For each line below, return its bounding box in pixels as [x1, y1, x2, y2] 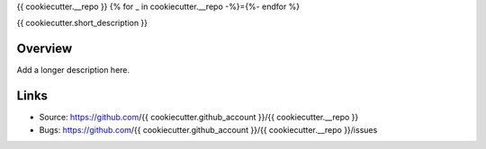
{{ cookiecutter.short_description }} [16, 18, 148, 29]
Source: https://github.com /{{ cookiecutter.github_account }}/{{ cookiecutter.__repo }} [39, 112, 359, 123]
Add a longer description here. [16, 65, 130, 75]
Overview [16, 41, 73, 57]
